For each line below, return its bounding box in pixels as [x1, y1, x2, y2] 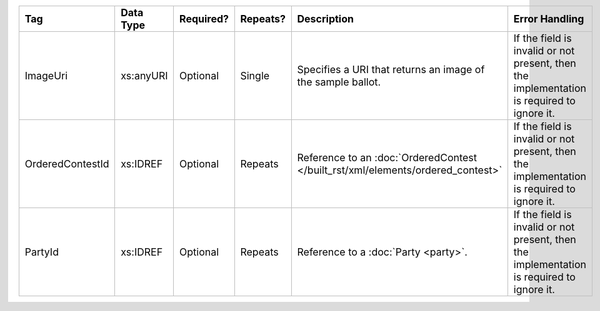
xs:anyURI [120, 69, 169, 82]
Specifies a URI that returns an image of [296, 63, 485, 76]
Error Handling [513, 12, 585, 25]
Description [296, 12, 354, 25]
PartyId [24, 245, 59, 259]
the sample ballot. [296, 75, 382, 89]
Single [240, 69, 270, 82]
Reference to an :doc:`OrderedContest [296, 151, 478, 164]
